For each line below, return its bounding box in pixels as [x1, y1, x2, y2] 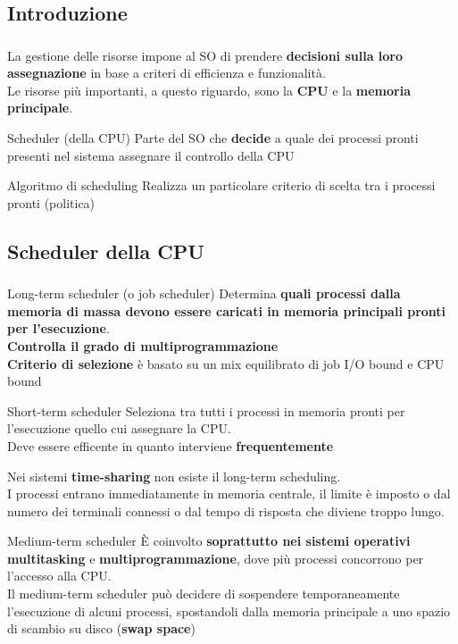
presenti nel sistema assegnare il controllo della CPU [7, 146, 295, 164]
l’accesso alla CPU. [7, 566, 112, 585]
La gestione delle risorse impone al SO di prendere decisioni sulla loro [7, 46, 404, 64]
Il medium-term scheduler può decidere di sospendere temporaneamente [7, 584, 400, 603]
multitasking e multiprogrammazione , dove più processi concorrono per [7, 548, 424, 567]
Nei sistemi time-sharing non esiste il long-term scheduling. [7, 466, 341, 485]
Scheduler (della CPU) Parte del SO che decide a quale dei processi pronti [7, 129, 419, 147]
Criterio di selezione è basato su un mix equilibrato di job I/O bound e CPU [7, 354, 445, 372]
